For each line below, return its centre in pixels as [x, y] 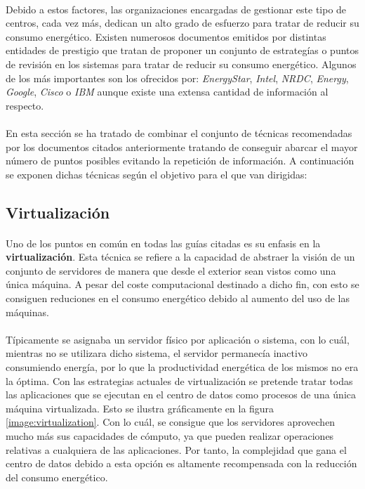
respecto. [25, 105]
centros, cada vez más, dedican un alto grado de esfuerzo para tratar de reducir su [182, 23]
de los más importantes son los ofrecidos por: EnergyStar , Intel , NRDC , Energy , [177, 78]
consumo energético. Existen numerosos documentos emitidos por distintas [166, 36]
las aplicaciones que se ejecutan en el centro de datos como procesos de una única [181, 395]
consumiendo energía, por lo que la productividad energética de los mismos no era [182, 367]
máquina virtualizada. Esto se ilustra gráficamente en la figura [140, 408]
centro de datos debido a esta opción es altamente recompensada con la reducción [181, 463]
